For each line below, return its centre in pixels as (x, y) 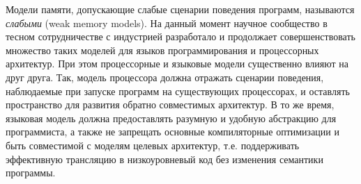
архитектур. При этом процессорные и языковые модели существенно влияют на (177, 64)
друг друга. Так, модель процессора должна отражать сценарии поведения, (165, 77)
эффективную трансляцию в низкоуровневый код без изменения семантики (164, 159)
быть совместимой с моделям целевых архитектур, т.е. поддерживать (153, 145)
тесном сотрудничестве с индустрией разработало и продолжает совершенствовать (180, 36)
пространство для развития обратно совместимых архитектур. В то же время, (170, 104)
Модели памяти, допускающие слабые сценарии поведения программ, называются (180, 9)
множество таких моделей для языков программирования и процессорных (162, 50)
